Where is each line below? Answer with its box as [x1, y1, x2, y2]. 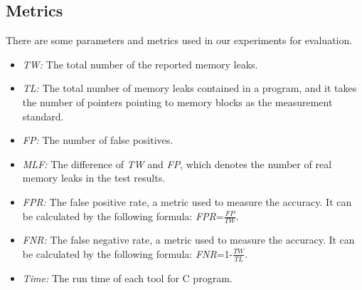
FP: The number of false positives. [22, 133, 174, 147]
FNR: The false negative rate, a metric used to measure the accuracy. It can [22, 232, 355, 247]
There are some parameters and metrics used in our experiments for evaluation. [6, 33, 353, 48]
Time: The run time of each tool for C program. [22, 270, 233, 285]
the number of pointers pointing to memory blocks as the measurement [22, 94, 333, 109]
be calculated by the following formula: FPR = [22, 208, 224, 223]
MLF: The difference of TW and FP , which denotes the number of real [22, 156, 332, 171]
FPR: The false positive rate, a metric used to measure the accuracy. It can [22, 194, 352, 209]
